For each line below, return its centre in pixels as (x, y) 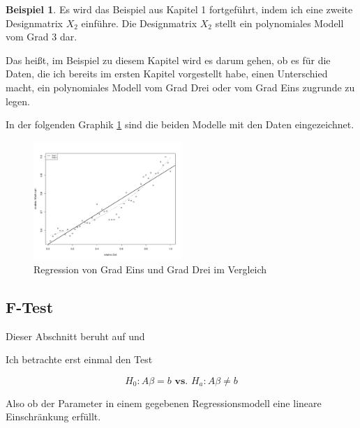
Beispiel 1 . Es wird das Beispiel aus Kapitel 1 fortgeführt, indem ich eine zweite (179, 9)
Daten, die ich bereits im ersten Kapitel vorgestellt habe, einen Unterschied (167, 74)
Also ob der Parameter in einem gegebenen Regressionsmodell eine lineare (164, 403)
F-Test (30, 306)
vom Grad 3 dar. (42, 37)
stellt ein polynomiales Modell (279, 23)
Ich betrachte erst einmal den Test (79, 359)
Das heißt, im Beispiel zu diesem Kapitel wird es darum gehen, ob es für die (168, 60)
